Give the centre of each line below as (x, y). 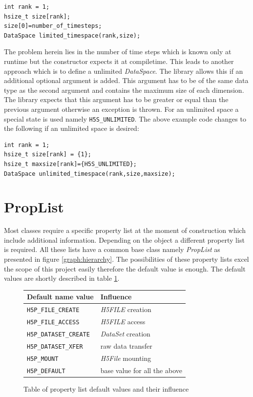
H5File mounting (126, 358)
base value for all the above (141, 370)
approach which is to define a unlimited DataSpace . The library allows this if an (124, 71)
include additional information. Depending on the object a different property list (124, 240)
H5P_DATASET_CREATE (58, 334)
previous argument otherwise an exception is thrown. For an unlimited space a (121, 109)
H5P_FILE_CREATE (53, 310)
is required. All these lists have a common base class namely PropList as (112, 249)
